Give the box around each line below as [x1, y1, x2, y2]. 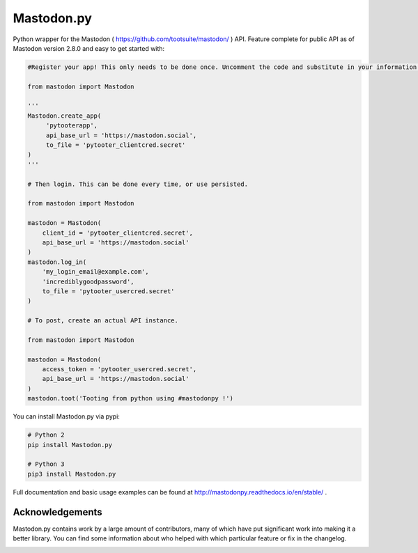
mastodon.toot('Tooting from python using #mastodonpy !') [27, 394, 233, 403]
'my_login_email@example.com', [42, 268, 149, 276]
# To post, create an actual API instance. [27, 317, 179, 325]
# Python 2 [27, 431, 65, 439]
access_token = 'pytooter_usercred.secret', [42, 366, 197, 373]
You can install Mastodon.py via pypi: [13, 412, 120, 421]
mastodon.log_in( [27, 258, 87, 266]
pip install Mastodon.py [27, 441, 113, 449]
